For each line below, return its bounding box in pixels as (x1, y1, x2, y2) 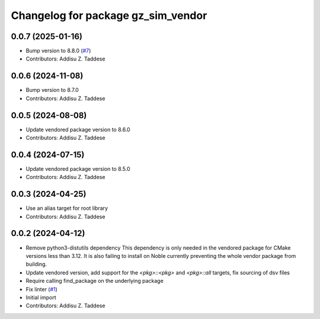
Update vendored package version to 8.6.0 (25, 126, 130, 133)
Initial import (25, 294, 56, 301)
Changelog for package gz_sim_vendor (11, 9, 207, 22)
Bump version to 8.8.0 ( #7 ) (25, 47, 91, 55)
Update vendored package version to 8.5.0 (25, 165, 130, 172)
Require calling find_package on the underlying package (25, 277, 164, 285)
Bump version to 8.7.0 (25, 87, 79, 94)
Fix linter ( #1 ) (25, 285, 57, 293)
